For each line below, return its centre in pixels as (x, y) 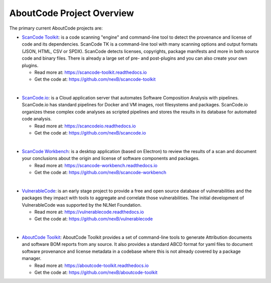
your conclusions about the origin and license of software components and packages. (111, 159)
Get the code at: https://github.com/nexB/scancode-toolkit (95, 79)
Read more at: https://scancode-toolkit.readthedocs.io (91, 72)
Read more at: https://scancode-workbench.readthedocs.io (96, 165)
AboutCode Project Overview (72, 13)
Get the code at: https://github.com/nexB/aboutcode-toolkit (96, 272)
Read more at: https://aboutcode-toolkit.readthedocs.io (92, 265)
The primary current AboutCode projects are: (56, 28)
